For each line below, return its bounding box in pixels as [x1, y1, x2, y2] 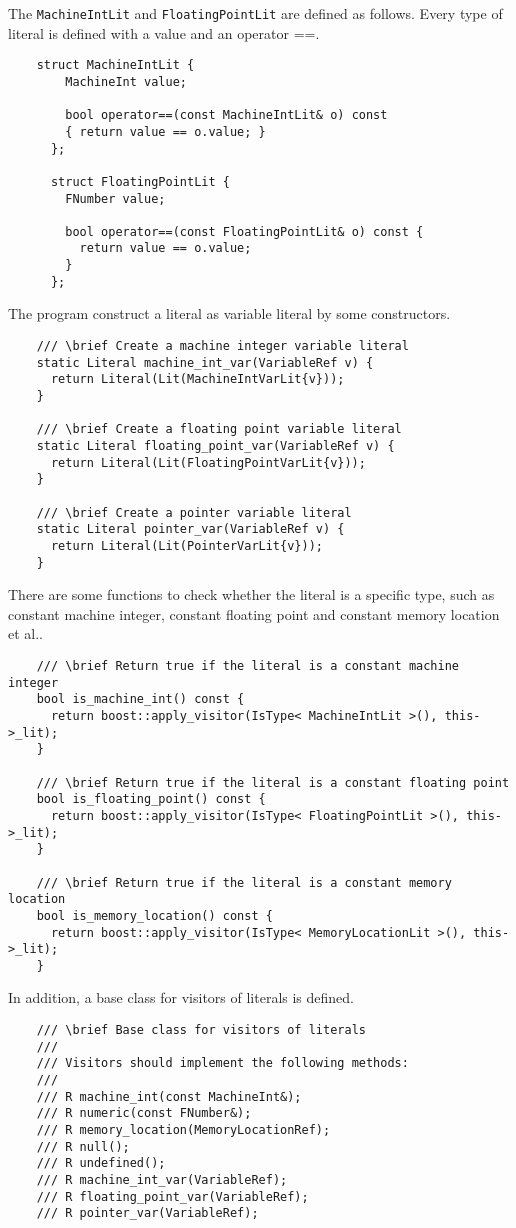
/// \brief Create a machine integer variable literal [36, 339, 409, 354]
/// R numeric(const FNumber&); [36, 1106, 252, 1121]
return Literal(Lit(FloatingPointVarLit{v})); [50, 455, 366, 470]
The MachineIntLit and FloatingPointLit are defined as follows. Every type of [8, 3, 503, 23]
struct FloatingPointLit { [50, 174, 230, 189]
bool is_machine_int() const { [36, 692, 245, 707]
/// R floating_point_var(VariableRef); [36, 1189, 309, 1204]
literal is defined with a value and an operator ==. [8, 22, 320, 43]
